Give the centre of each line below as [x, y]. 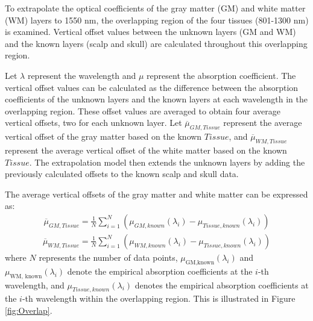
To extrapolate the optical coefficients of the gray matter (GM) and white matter [155, 8]
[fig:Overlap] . [29, 310]
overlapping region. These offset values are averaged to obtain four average [143, 111]
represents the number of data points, [108, 257]
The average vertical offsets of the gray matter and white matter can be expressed [156, 194]
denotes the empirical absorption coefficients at [222, 285]
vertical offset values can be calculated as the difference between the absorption [152, 87]
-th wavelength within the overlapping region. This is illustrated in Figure [159, 298]
